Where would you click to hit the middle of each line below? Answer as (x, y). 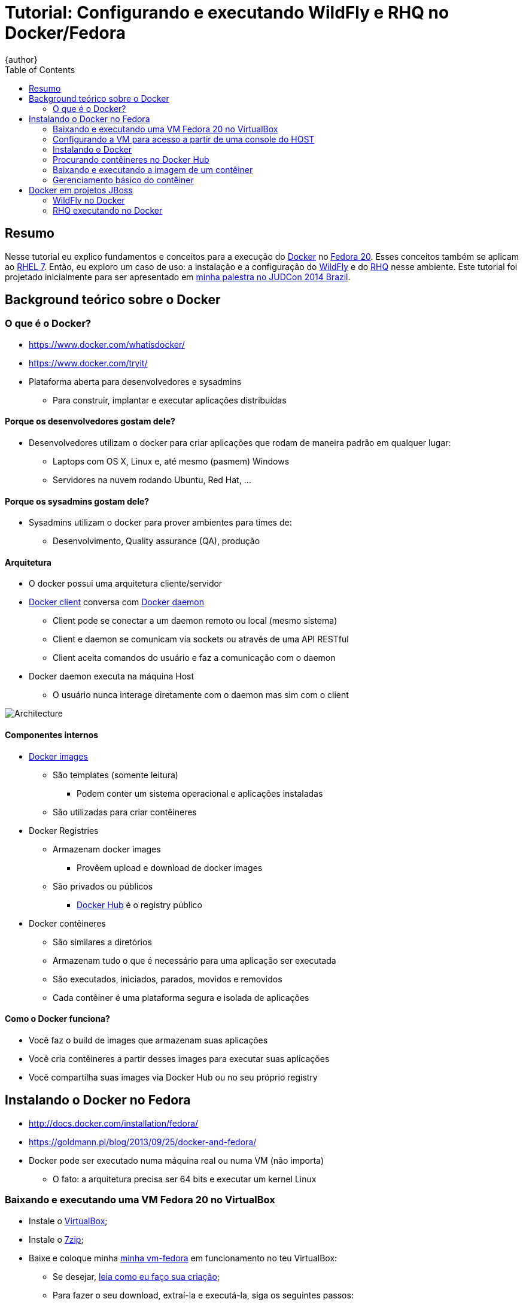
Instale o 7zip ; (56, 1239)
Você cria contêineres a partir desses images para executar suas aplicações (179, 1058)
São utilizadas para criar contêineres (125, 812)
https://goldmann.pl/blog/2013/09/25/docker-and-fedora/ (143, 1142)
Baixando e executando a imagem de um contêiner (153, 169)
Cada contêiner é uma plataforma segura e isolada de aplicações (181, 997)
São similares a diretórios (102, 942)
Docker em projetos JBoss (81, 190)
